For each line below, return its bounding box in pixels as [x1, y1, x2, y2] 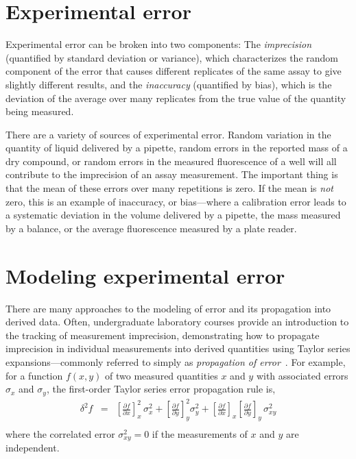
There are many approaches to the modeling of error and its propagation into [5, 301, 331, 315]
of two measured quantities [105, 368, 218, 382]
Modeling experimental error [5, 261, 285, 289]
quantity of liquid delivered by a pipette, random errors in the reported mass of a [5, 140, 348, 155]
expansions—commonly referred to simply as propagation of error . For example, [5, 354, 346, 369]
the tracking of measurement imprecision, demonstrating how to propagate [5, 327, 320, 342]
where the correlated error [5, 426, 115, 441]
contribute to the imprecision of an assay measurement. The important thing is [5, 167, 338, 182]
